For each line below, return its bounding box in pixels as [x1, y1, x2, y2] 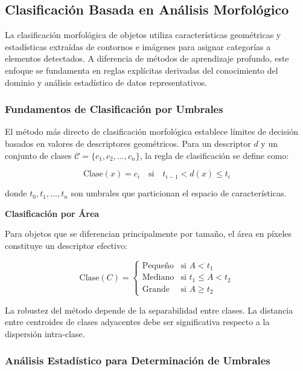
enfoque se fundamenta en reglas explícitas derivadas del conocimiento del [5, 63, 278, 76]
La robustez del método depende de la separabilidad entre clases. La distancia [5, 303, 293, 316]
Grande [142, 285, 170, 294]
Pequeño [142, 261, 174, 270]
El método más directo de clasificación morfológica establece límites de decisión [5, 125, 298, 138]
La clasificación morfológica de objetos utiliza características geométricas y [5, 28, 281, 41]
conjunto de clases [5, 149, 72, 161]
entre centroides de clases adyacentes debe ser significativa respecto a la [5, 315, 270, 328]
